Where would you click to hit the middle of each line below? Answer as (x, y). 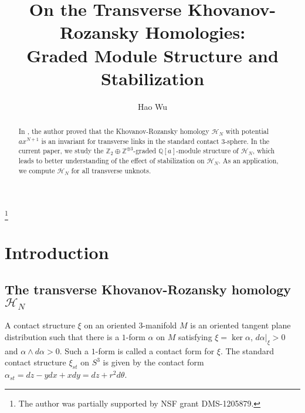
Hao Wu (152, 106)
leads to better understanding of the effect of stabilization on (111, 161)
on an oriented (110, 325)
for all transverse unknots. (111, 170)
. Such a (74, 350)
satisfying (195, 337)
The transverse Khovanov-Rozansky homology (148, 289)
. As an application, (248, 161)
